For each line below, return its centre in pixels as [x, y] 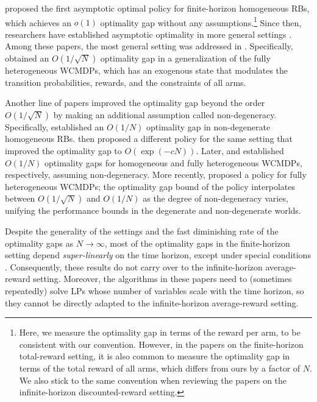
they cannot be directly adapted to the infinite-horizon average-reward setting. [152, 302]
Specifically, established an [55, 126]
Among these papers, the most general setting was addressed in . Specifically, [149, 46]
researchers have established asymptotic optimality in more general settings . [148, 34]
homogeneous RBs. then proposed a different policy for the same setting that [149, 139]
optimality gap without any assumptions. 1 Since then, [201, 21]
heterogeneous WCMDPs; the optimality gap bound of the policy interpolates [150, 186]
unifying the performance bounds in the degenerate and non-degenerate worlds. [153, 210]
